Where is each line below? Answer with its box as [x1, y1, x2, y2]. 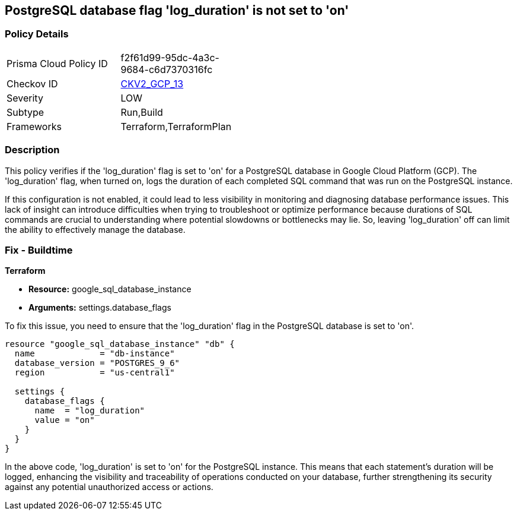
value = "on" [34, 415, 95, 425]
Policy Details [5, 28, 69, 40]
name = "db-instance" [14, 349, 175, 359]
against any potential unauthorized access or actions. [5, 482, 213, 492]
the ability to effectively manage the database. [5, 224, 186, 235]
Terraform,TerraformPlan [120, 120, 232, 132]
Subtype [7, 106, 44, 118]
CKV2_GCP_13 [120, 77, 184, 90]
